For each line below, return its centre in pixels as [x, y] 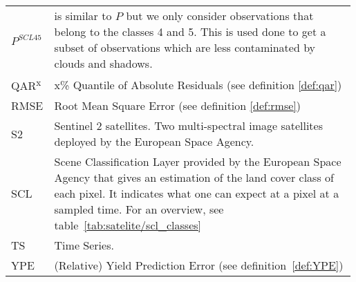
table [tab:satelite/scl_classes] [128, 225]
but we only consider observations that [220, 16]
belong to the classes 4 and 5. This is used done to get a [190, 31]
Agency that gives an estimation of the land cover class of [194, 178]
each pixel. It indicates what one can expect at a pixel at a [197, 194]
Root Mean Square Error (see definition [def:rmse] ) [178, 106]
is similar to [83, 16]
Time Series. [84, 245]
